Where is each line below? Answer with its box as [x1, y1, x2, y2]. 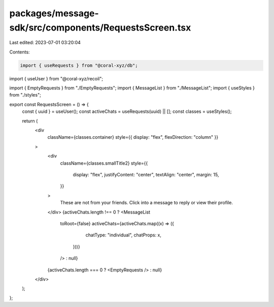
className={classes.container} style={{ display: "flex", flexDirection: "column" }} [47, 134, 219, 140]
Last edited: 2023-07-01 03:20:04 [9, 40, 81, 46]
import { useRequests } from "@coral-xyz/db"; [20, 63, 138, 68]
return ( [22, 117, 38, 124]
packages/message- [9, 8, 99, 19]
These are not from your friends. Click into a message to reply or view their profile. [60, 200, 233, 206]
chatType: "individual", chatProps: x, [85, 232, 162, 238]
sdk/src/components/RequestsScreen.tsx [9, 22, 191, 33]
